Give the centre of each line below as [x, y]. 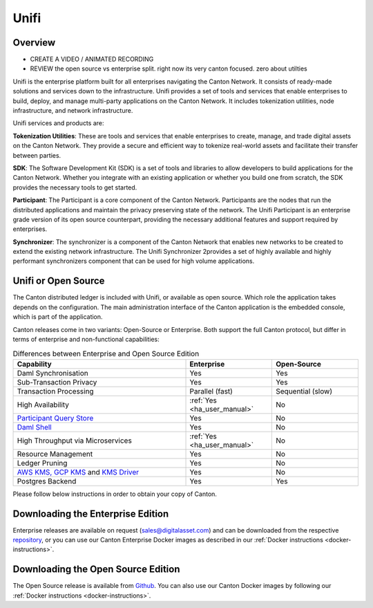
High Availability [43, 405]
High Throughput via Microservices [75, 441]
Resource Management [55, 454]
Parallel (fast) [211, 391]
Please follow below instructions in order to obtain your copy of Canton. [115, 494]
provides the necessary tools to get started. [75, 187]
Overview [34, 43]
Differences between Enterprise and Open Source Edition [106, 353]
